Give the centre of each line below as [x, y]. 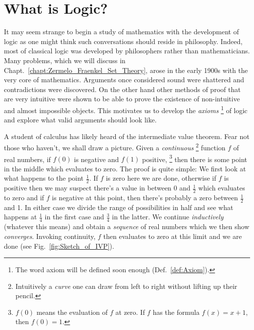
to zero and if [24, 198]
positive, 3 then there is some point [195, 158]
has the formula [176, 312]
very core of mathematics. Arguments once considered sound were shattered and [124, 80]
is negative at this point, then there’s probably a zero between [145, 198]
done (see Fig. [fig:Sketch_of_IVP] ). [59, 246]
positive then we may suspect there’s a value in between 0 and [97, 188]
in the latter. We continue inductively [168, 217]
